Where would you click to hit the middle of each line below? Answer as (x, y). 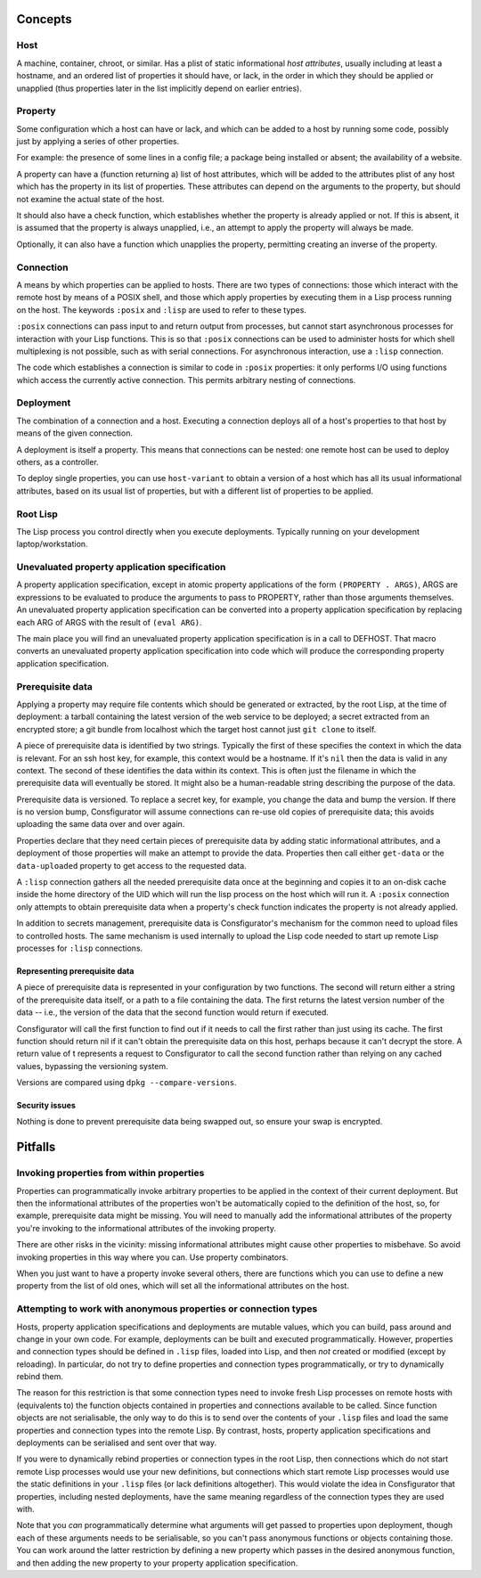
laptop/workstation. (52, 544)
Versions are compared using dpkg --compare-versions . (126, 1083)
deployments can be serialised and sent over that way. (117, 1443)
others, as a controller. (58, 462)
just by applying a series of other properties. (98, 142)
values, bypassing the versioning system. (92, 1066)
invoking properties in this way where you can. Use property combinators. (152, 1257)
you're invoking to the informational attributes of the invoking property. (146, 1228)
